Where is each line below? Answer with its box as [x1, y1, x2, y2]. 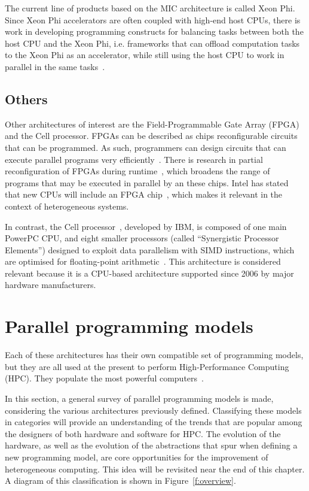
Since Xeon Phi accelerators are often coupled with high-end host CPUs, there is [5, 13, 301, 26]
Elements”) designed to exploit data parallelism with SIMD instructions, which [5, 243, 295, 256]
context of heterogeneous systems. [5, 199, 129, 212]
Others [5, 89, 48, 108]
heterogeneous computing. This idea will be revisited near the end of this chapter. [5, 462, 305, 475]
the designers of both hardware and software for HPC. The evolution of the [5, 427, 281, 440]
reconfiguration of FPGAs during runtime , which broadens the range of [5, 165, 270, 177]
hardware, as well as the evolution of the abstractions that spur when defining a [5, 439, 298, 451]
